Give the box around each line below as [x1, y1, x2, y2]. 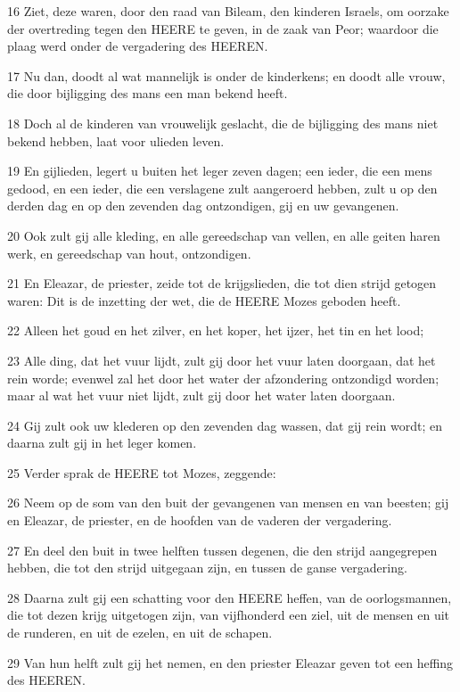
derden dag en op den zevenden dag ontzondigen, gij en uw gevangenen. [7, 196, 399, 215]
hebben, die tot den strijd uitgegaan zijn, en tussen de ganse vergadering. [7, 558, 407, 577]
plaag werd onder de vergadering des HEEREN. [7, 37, 268, 55]
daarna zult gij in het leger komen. [7, 433, 197, 452]
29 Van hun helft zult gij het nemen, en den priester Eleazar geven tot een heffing [7, 653, 454, 671]
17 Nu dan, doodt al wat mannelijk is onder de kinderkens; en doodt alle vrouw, [7, 66, 446, 85]
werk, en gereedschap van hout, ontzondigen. [7, 243, 251, 262]
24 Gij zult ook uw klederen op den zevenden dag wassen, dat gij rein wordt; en [7, 416, 443, 434]
